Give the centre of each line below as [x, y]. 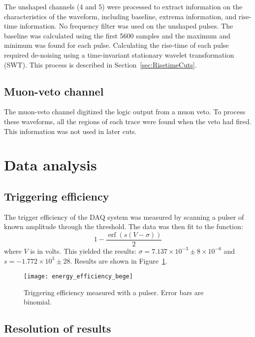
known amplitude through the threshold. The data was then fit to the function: [124, 226]
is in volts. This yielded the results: [83, 251]
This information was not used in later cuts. [70, 131]
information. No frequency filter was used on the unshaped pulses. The [126, 26]
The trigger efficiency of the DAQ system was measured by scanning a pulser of [124, 217]
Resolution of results [58, 328]
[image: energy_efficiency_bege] [78, 277]
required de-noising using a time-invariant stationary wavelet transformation [119, 54]
